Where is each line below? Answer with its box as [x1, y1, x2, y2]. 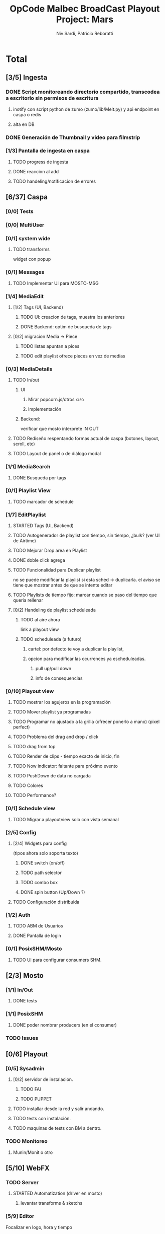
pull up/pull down [35, 666, 72, 672]
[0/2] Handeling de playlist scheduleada [13, 607, 96, 613]
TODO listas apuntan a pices [20, 343, 80, 349]
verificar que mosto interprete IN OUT [20, 426, 99, 432]
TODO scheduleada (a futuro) [20, 636, 82, 642]
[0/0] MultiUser [6, 222, 45, 229]
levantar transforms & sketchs [20, 1200, 83, 1206]
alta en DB [13, 121, 35, 127]
